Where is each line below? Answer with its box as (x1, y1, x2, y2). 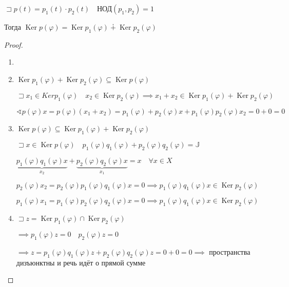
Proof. (4, 39, 23, 50)
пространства (209, 246, 251, 257)
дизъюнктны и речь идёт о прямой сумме (16, 257, 146, 268)
